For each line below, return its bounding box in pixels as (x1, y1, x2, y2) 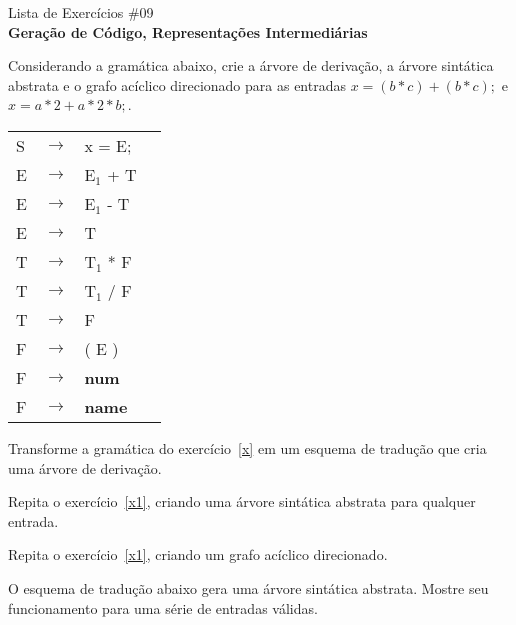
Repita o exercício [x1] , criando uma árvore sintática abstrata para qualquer (8, 491, 476, 512)
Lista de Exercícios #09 (8, 2, 154, 22)
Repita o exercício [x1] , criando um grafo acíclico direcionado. (8, 544, 388, 565)
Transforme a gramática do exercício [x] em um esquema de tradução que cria (8, 437, 487, 458)
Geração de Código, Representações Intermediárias (8, 21, 368, 42)
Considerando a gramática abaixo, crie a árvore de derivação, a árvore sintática (8, 55, 494, 76)
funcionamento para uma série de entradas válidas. (8, 597, 318, 618)
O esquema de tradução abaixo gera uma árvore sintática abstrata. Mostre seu (8, 577, 489, 598)
